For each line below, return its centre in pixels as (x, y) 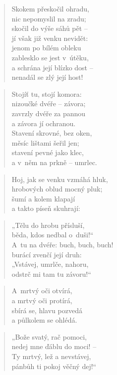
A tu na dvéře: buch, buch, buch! (62, 245)
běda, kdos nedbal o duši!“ (53, 235)
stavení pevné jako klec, (48, 152)
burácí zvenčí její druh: (47, 254)
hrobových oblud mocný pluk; (57, 189)
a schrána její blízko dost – (52, 67)
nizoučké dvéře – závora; (49, 103)
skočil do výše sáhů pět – (50, 28)
